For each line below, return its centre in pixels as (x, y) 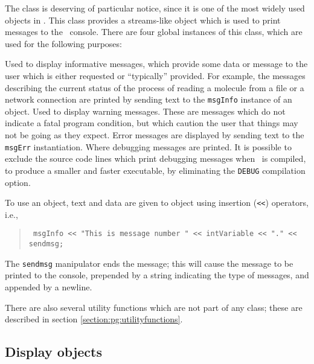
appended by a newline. (49, 286)
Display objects (53, 352)
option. (18, 182)
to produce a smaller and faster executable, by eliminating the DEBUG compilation (155, 170)
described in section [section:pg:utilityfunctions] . (94, 319)
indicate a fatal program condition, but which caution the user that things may (152, 123)
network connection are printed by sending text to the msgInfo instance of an (149, 99)
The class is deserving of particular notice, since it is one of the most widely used (155, 8)
